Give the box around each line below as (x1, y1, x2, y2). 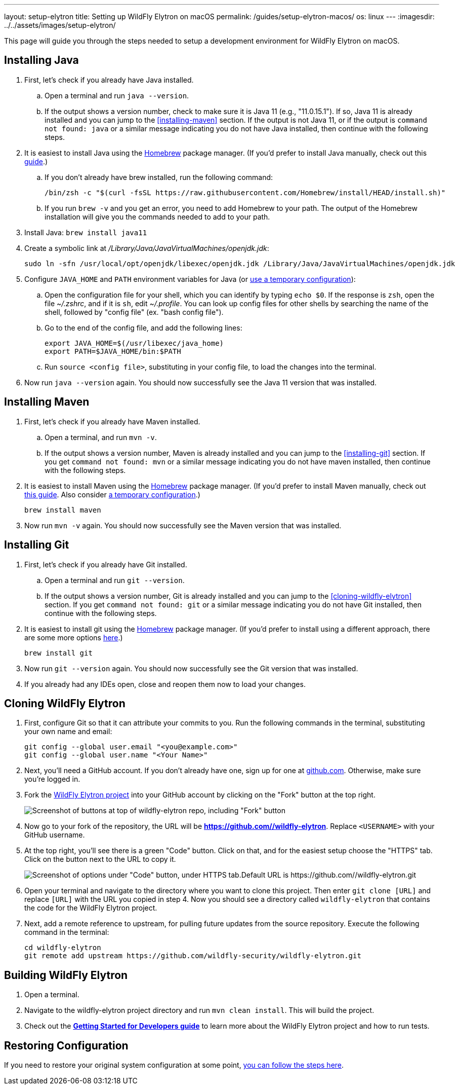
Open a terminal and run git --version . (45, 575, 185, 585)
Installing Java (4, 54, 79, 67)
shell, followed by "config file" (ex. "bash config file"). (45, 307, 224, 316)
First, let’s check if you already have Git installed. (24, 560, 187, 569)
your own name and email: (24, 727, 112, 736)
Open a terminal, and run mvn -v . (45, 432, 157, 442)
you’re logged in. (24, 775, 80, 784)
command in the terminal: (24, 928, 109, 937)
